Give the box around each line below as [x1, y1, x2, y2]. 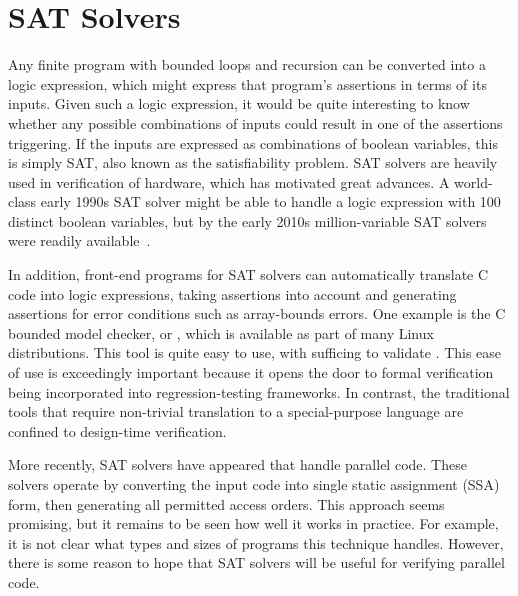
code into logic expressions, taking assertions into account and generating [8, 283, 457, 304]
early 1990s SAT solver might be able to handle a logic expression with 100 [40, 191, 501, 212]
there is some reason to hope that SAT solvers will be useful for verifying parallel [8, 552, 505, 573]
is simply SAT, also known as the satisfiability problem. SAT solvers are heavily [8, 152, 498, 173]
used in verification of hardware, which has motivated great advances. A [8, 171, 450, 192]
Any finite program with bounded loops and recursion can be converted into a [8, 54, 486, 75]
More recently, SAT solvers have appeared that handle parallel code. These [8, 454, 467, 475]
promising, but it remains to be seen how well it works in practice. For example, [8, 513, 499, 534]
